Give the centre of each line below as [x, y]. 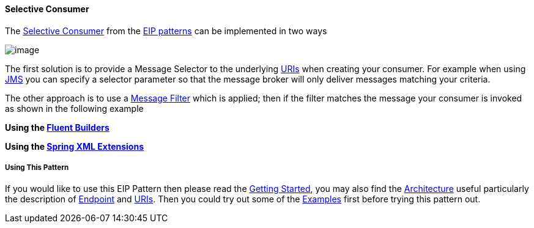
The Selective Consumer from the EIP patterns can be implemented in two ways [166, 31]
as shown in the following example [74, 108]
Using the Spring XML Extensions [74, 146]
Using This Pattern [37, 167]
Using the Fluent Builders [57, 127]
